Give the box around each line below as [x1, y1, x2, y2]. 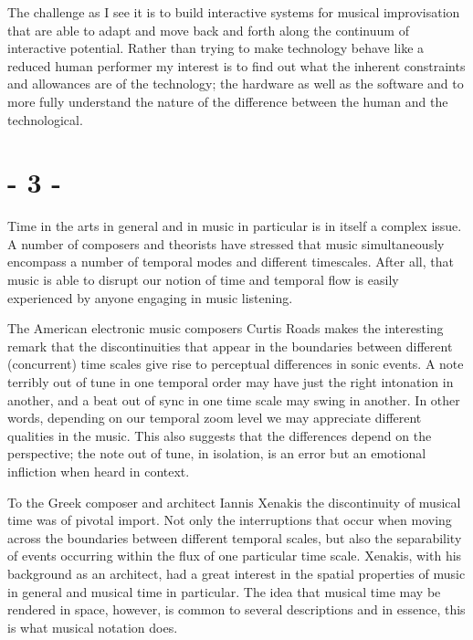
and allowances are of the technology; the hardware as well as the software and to [7, 74, 464, 93]
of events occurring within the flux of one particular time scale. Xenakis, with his [7, 546, 462, 565]
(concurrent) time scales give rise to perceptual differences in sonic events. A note [7, 354, 464, 373]
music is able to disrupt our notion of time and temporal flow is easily [7, 270, 399, 289]
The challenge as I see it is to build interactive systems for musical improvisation [7, 3, 460, 21]
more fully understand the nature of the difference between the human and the [7, 91, 448, 110]
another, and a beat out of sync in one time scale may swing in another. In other [7, 390, 460, 409]
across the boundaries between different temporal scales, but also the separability [7, 528, 462, 547]
